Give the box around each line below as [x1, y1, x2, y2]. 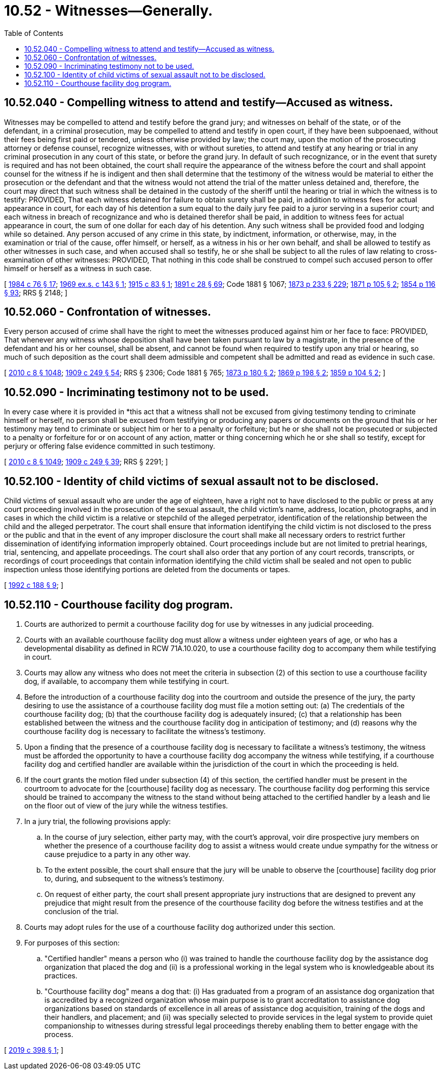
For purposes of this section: [24, 938, 120, 947]
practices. [44, 971, 78, 980]
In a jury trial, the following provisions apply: [24, 817, 171, 826]
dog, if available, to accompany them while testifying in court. [24, 676, 229, 685]
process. [44, 1029, 73, 1039]
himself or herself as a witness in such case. [4, 264, 152, 273]
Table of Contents [4, 28, 64, 37]
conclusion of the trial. [44, 907, 119, 916]
